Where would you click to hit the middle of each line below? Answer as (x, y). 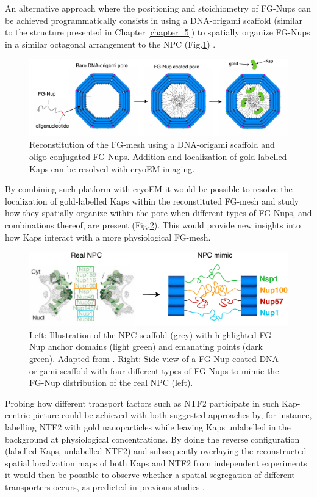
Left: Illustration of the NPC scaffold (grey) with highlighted (143, 334)
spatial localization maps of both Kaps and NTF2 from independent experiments (156, 463)
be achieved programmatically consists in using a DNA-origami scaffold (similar (154, 20)
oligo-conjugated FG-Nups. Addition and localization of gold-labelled (158, 156)
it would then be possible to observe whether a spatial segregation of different (150, 475)
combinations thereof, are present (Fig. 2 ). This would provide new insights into (153, 224)
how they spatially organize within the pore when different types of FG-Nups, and (158, 213)
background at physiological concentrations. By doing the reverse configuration (152, 439)
